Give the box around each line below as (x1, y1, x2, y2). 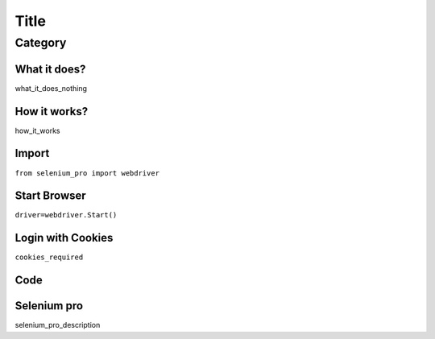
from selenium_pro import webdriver (14, 168, 160, 177)
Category (14, 35, 67, 50)
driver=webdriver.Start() (14, 210, 118, 220)
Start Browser (14, 189, 86, 203)
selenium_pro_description (14, 320, 101, 330)
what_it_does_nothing (14, 83, 88, 93)
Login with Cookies (14, 231, 114, 245)
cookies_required (14, 253, 84, 262)
